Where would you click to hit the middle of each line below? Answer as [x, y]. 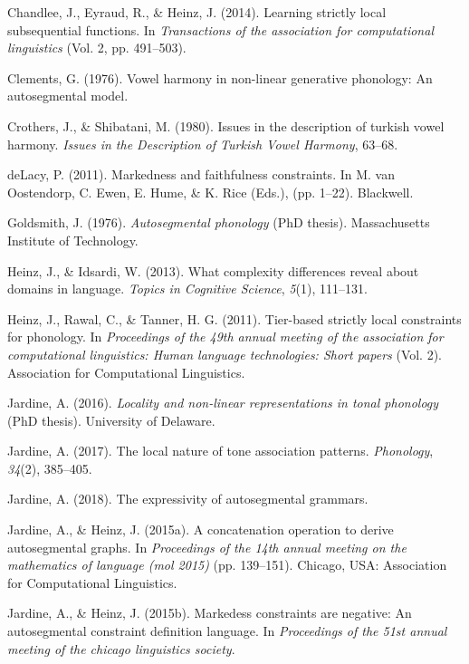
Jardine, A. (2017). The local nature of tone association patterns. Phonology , [220, 451]
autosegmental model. [68, 96]
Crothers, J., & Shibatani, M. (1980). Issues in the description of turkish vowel [226, 125]
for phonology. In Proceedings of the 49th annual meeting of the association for [225, 337]
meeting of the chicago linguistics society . [121, 648]
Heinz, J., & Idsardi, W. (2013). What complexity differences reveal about [213, 270]
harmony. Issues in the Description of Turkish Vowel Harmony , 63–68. [203, 144]
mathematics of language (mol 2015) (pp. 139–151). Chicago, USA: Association [227, 565]
